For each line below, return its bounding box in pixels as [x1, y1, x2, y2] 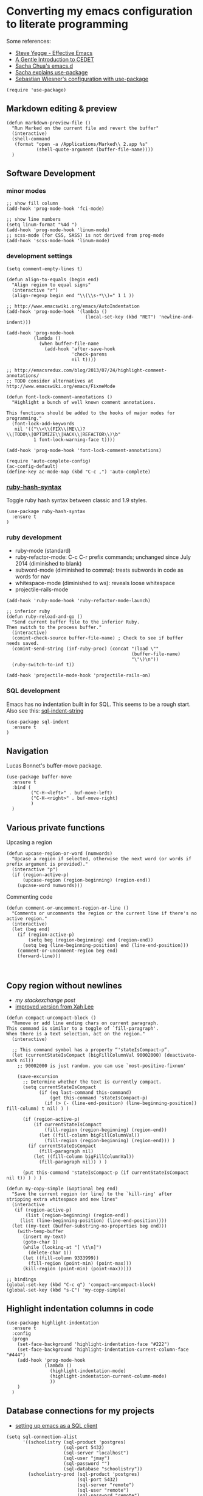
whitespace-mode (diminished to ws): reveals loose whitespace [15, 580, 175, 587]
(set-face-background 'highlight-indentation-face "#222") [17, 1341, 170, 1347]
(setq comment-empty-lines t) [6, 265, 83, 272]
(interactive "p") [12, 866, 59, 873]
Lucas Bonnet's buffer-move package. [6, 762, 103, 769]
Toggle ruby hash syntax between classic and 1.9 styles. [6, 497, 148, 504]
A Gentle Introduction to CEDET [15, 56, 94, 63]
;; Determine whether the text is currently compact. [22, 1079, 162, 1085]
